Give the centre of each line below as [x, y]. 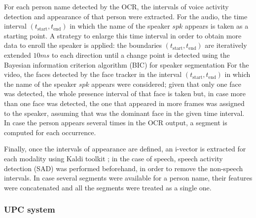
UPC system [30, 209]
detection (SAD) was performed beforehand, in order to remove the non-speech [124, 168]
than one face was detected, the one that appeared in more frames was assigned [124, 103]
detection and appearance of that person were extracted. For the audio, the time [126, 16]
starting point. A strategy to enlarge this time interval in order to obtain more [123, 35]
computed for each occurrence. [50, 132]
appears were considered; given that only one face [166, 84]
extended [18, 54]
